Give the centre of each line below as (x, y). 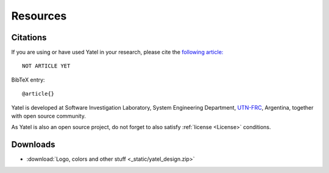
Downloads (33, 145)
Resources (39, 16)
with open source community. (49, 116)
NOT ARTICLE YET (46, 66)
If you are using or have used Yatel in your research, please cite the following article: (117, 52)
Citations (29, 37)
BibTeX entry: (28, 80)
